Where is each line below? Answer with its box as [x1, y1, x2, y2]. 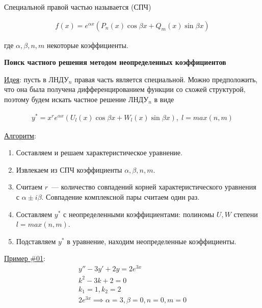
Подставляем [16, 235, 56, 246]
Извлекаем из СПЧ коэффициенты [16, 164, 122, 175]
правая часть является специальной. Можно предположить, [74, 74, 258, 84]
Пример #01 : [4, 253, 45, 264]
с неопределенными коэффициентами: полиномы [63, 208, 215, 219]
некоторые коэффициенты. [47, 39, 128, 50]
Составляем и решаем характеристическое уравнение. [16, 147, 182, 158]
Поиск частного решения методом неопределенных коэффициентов [4, 57, 226, 67]
